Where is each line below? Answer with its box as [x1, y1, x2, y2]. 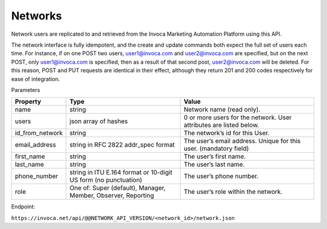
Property [15, 98, 42, 106]
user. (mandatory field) [183, 144, 249, 153]
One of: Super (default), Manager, [70, 184, 166, 192]
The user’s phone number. [183, 172, 259, 181]
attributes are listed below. [183, 121, 260, 130]
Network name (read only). [183, 105, 260, 114]
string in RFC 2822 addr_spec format [70, 141, 175, 149]
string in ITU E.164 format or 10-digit [70, 168, 173, 177]
